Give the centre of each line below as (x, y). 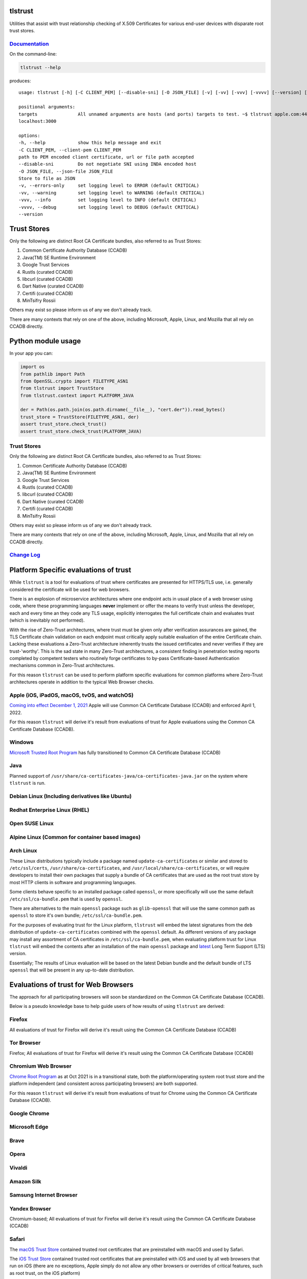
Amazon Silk (25, 1181)
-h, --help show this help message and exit (90, 143)
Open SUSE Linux (31, 824)
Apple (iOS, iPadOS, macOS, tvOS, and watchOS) (72, 695)
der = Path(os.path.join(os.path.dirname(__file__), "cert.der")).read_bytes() (123, 410)
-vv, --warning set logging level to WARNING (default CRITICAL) (112, 193)
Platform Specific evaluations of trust (70, 570)
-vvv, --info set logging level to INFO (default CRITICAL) (108, 200)
